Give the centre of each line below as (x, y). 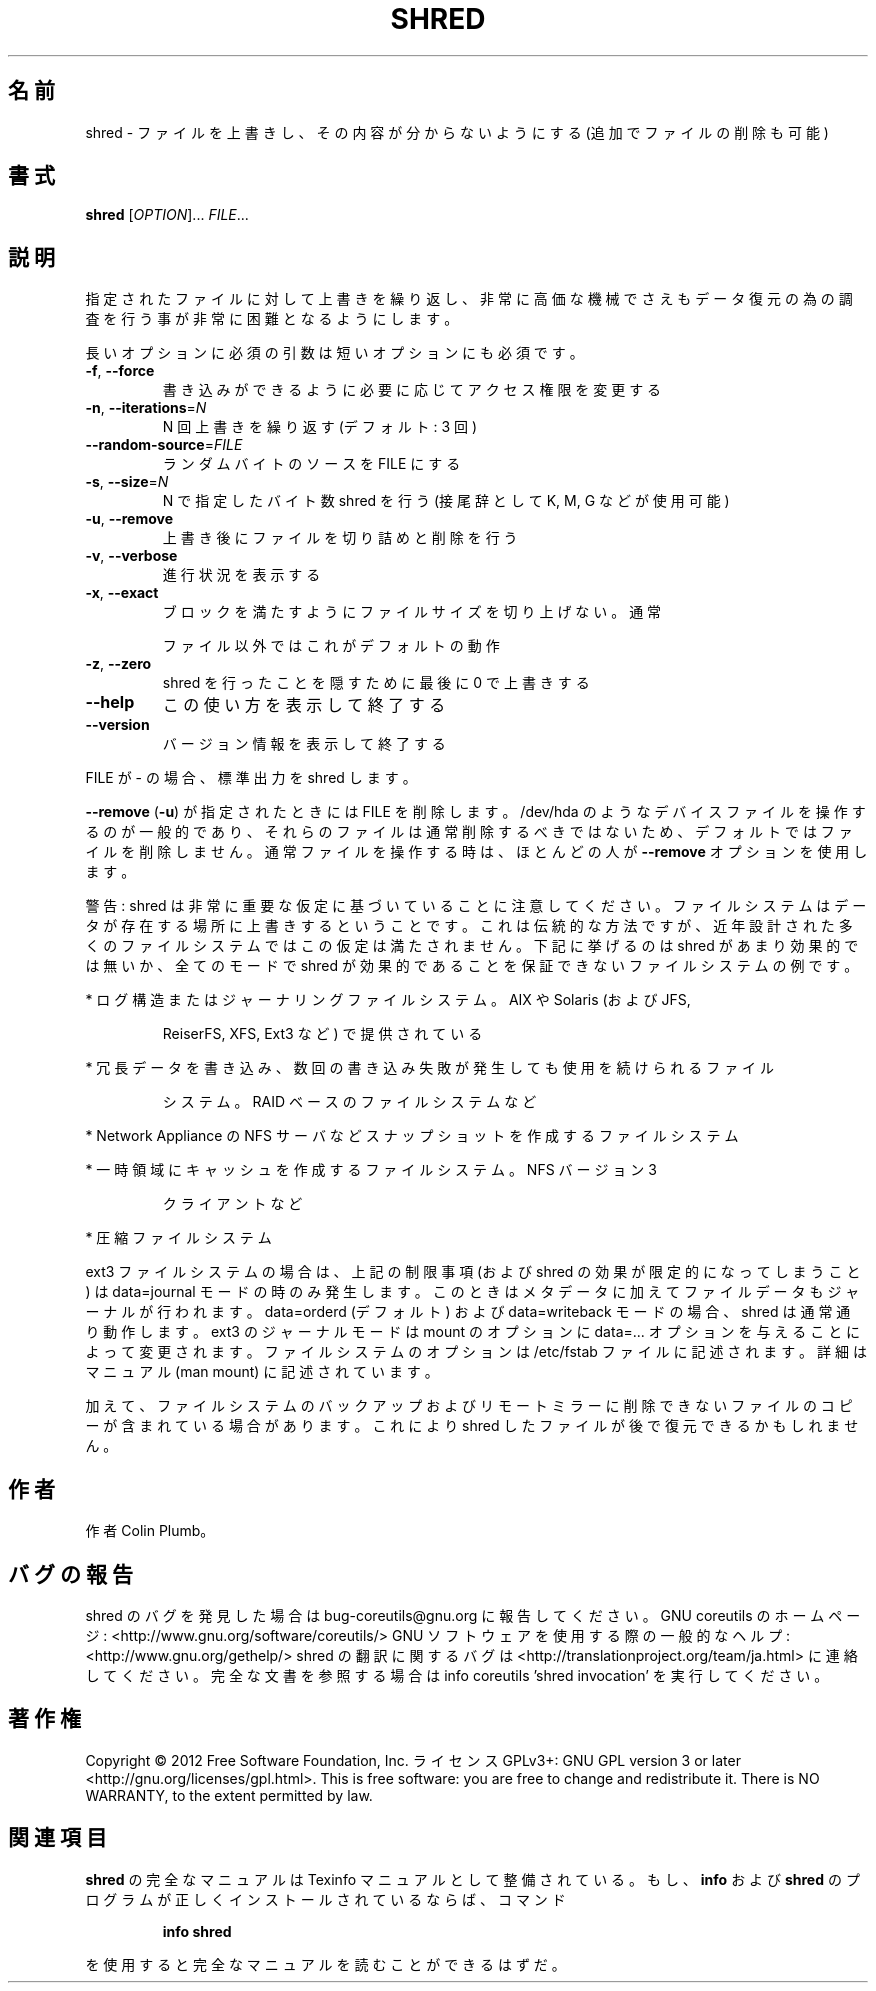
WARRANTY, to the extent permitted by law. (229, 1795)
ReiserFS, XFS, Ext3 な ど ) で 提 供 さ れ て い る (322, 1034)
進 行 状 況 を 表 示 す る (241, 575)
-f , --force (120, 371)
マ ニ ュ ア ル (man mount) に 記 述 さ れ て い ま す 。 (262, 1372)
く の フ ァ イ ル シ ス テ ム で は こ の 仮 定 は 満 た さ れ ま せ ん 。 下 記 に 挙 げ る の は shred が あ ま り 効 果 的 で (472, 946)
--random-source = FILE (164, 445)
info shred (197, 1931)
